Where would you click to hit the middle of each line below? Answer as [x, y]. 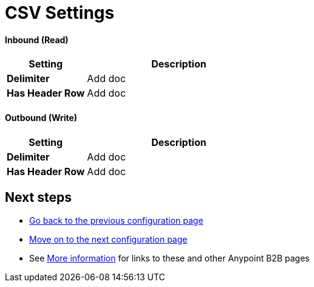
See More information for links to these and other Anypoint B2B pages [169, 258]
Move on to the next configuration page [108, 240]
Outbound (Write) [41, 117]
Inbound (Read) [37, 40]
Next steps [38, 197]
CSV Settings [60, 13]
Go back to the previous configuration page [116, 221]
